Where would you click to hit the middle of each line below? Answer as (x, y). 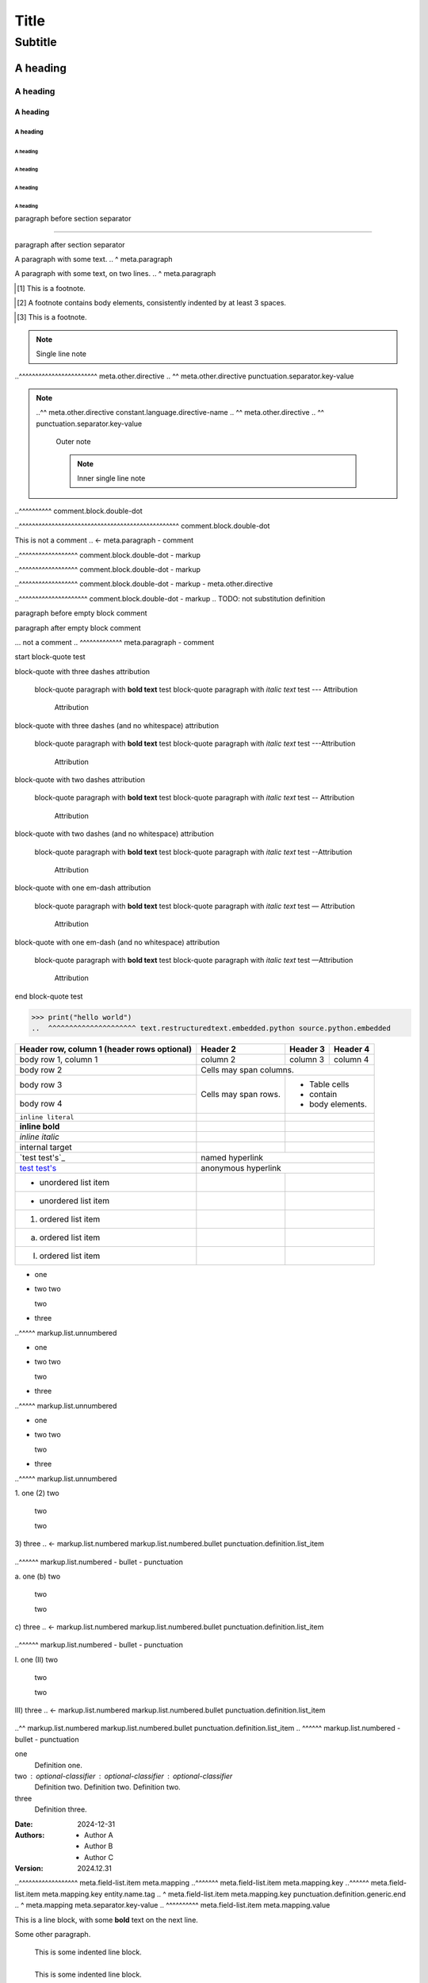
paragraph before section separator (73, 219)
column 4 (352, 1060)
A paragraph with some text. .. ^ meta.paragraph (94, 259)
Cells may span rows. (241, 1095)
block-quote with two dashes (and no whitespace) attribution (114, 834)
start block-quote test (50, 657)
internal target (46, 1148)
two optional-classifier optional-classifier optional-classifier (124, 1776)
